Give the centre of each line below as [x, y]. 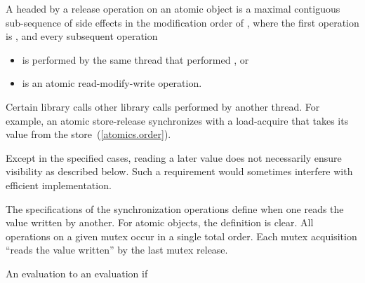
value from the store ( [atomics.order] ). [88, 134]
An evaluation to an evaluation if [77, 273]
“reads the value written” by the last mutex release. [117, 250]
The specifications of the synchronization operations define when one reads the [175, 208]
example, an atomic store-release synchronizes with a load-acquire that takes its [177, 120]
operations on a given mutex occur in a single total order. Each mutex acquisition [181, 236]
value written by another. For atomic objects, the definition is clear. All [160, 222]
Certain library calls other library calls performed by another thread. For [163, 106]
